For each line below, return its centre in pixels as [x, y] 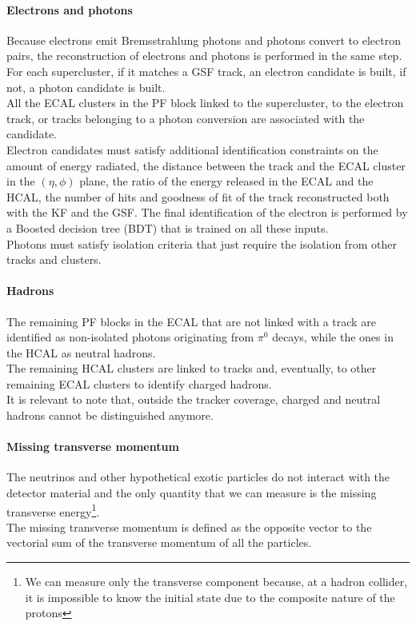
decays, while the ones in [333, 337]
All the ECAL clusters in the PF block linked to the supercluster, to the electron [205, 103]
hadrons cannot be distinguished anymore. [110, 415]
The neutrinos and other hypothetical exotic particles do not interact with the [198, 477]
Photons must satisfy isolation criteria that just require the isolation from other [202, 243]
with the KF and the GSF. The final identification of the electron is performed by [207, 212]
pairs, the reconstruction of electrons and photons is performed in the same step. [204, 56]
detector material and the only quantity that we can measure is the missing [192, 493]
